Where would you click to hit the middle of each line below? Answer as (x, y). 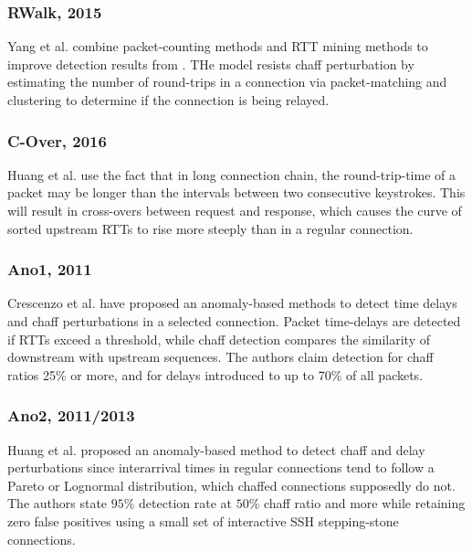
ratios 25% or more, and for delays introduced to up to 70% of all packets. (215, 374)
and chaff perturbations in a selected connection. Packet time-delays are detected (234, 321)
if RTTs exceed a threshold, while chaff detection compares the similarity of (219, 339)
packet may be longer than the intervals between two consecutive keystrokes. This (236, 192)
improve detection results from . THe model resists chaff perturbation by (211, 64)
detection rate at (186, 503)
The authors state (58, 503)
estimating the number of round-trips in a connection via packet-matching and (227, 82)
